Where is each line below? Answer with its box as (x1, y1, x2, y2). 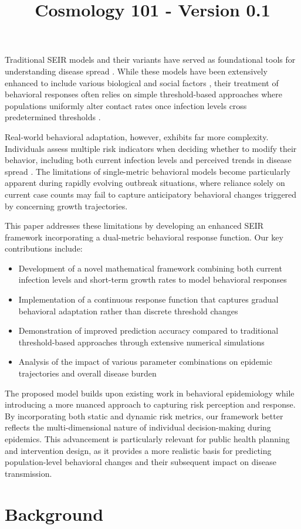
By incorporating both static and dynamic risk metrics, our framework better (5, 409, 283, 422)
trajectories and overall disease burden (18, 367, 157, 379)
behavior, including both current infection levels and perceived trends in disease (5, 154, 292, 166)
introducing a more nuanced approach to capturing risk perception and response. (5, 398, 296, 411)
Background (5, 501, 104, 525)
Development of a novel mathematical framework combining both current (18, 262, 282, 274)
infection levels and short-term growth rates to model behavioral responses (18, 273, 287, 286)
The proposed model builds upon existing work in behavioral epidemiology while (5, 386, 295, 399)
